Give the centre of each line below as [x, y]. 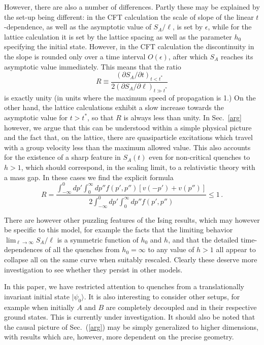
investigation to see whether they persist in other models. [93, 269]
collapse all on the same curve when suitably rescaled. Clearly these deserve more [131, 259]
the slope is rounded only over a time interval [75, 56]
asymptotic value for [36, 117]
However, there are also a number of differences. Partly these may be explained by [132, 7]
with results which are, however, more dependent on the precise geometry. [119, 337]
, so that [101, 117]
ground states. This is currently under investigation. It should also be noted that [130, 317]
